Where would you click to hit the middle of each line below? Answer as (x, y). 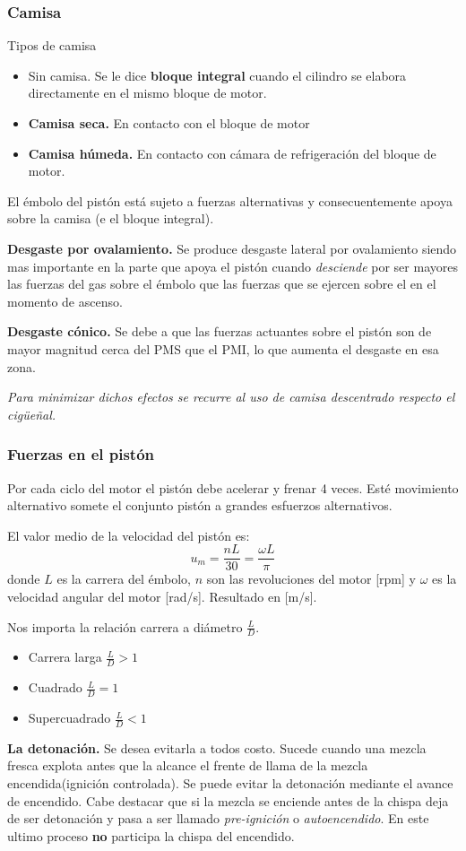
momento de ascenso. (65, 301)
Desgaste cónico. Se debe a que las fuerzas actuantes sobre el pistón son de (220, 331)
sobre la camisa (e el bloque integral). (111, 218)
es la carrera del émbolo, (124, 579)
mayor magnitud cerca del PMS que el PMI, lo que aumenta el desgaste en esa (223, 348)
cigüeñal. (32, 414)
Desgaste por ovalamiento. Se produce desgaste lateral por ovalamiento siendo (232, 248)
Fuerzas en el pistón (81, 454)
